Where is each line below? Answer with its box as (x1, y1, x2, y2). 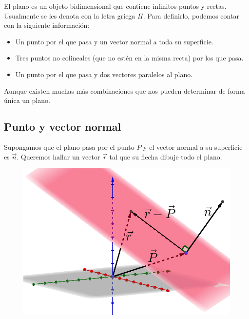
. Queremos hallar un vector (17, 151, 100, 161)
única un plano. (4, 95, 50, 105)
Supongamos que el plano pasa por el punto (4, 141, 134, 152)
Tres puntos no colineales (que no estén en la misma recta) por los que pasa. (15, 53, 244, 63)
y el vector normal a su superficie (143, 141, 243, 152)
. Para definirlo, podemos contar (143, 10, 239, 20)
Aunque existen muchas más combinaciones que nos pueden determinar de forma (4, 85, 245, 96)
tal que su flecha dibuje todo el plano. (109, 151, 222, 161)
